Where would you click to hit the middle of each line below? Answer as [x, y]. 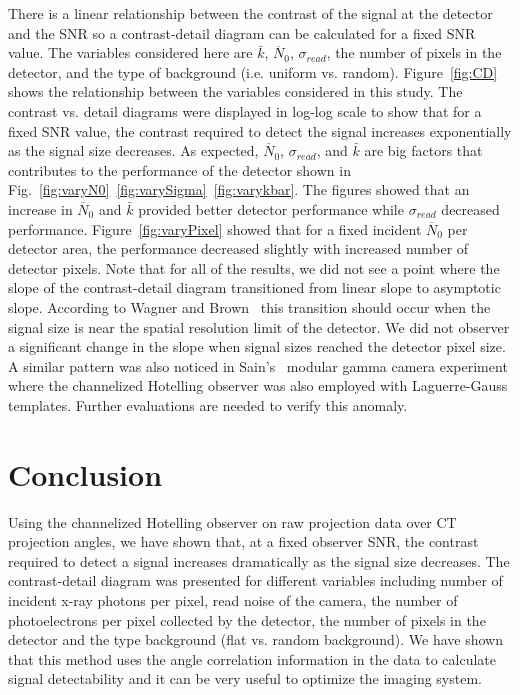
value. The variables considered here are [130, 52]
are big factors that [423, 150]
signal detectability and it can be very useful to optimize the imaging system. [245, 678]
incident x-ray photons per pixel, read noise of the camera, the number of [233, 599]
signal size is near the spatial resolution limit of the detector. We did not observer [259, 326]
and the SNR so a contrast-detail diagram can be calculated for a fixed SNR [242, 32]
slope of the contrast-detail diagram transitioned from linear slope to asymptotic [254, 287]
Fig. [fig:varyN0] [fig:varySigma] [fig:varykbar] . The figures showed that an [239, 189]
